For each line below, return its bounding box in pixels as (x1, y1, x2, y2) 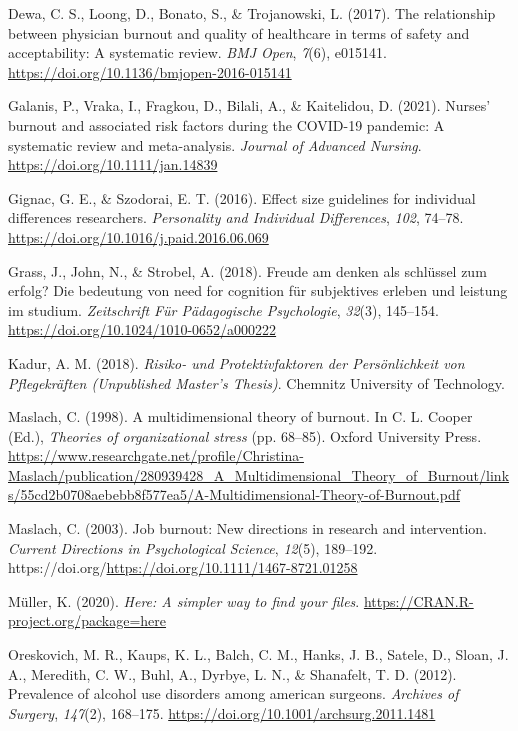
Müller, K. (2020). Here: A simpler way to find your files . (8, 590, 360, 611)
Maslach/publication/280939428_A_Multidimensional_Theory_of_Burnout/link (8, 464, 510, 485)
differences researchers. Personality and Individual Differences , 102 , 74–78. (8, 207, 464, 228)
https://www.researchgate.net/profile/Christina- (8, 445, 304, 466)
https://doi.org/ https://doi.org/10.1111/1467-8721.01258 (8, 557, 358, 578)
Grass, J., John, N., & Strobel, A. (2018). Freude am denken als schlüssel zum (8, 260, 487, 281)
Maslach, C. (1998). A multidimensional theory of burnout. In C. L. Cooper (8, 406, 473, 427)
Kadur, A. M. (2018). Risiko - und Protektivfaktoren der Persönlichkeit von (8, 352, 465, 373)
